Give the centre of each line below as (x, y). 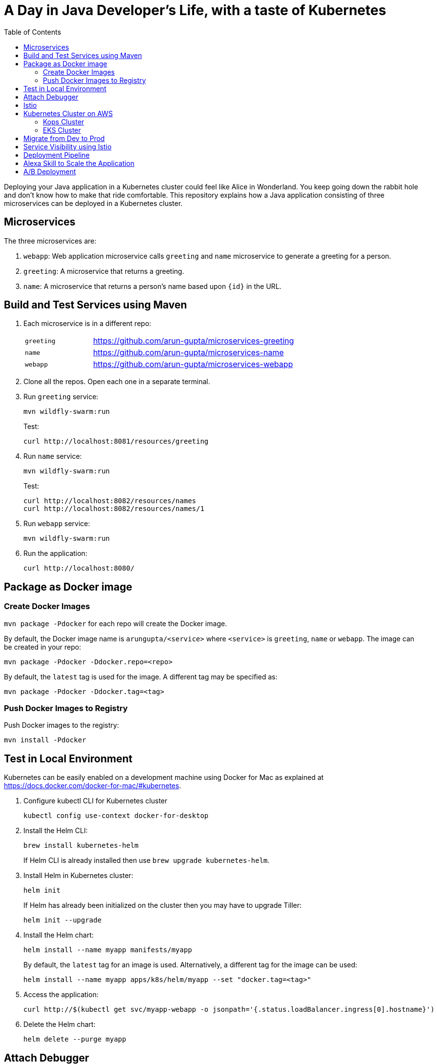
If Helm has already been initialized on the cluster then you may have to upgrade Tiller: (163, 905)
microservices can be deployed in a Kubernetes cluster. (93, 203)
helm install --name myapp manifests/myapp (108, 950)
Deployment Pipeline (57, 155)
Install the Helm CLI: (56, 831)
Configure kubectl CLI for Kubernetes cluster (96, 801)
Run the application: (55, 553)
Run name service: (53, 456)
